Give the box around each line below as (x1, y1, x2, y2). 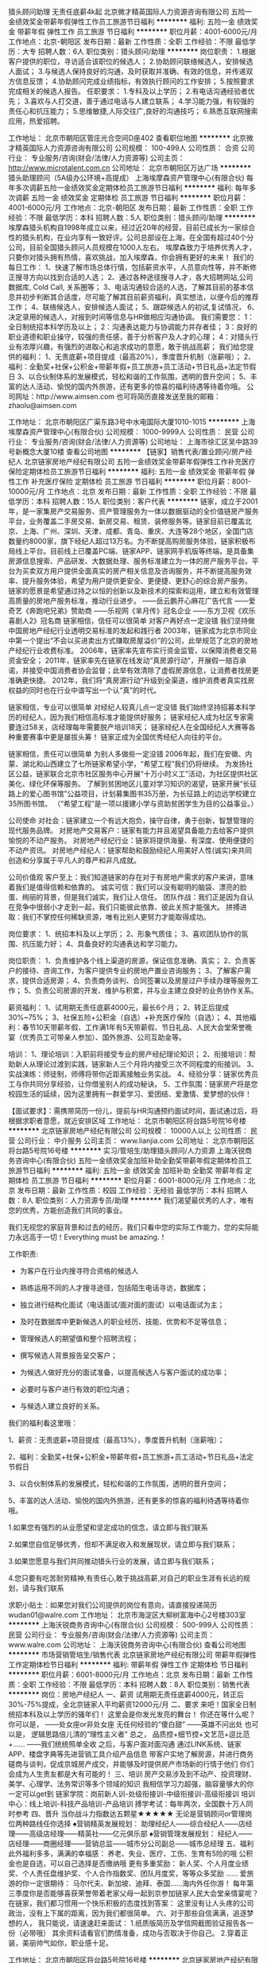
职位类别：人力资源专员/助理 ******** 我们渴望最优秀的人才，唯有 (35, 1195, 254, 1205)
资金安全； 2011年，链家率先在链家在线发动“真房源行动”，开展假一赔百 (8, 655, 240, 665)
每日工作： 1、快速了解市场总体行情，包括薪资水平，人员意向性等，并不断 (8, 262, 250, 272)
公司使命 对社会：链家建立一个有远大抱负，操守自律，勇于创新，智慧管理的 (8, 816, 254, 825)
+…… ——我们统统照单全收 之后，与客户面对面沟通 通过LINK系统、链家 (8, 1739, 242, 1748)
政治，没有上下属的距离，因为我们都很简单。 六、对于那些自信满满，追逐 (8, 1908, 247, 1918)
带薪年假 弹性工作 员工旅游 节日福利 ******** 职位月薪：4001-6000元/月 (17, 27, 258, 36)
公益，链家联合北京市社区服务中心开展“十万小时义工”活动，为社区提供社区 (14, 769, 258, 778)
